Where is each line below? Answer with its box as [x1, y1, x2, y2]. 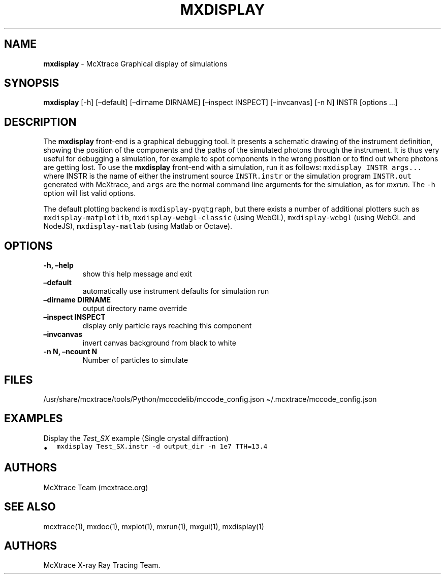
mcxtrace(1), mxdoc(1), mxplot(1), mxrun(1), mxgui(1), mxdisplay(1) [43, 522, 264, 531]
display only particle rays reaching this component [82, 321, 252, 330]
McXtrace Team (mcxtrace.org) [43, 483, 148, 492]
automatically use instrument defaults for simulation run [82, 287, 269, 296]
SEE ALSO [4, 500, 56, 514]
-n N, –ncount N [43, 347, 98, 356]
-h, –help [43, 261, 74, 270]
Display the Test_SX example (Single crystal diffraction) [43, 433, 229, 443]
